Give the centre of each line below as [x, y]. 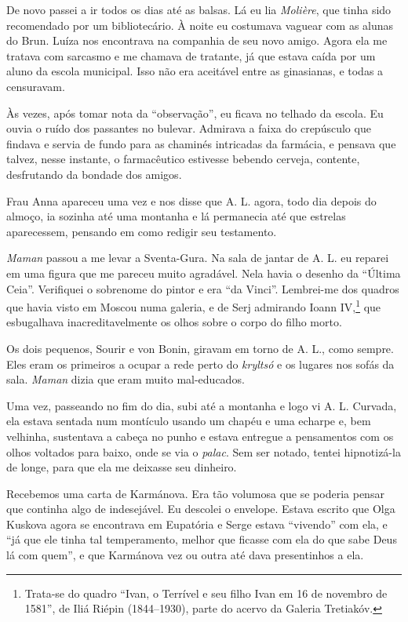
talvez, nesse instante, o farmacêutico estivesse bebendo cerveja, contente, [183, 159]
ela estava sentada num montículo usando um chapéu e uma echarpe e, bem [189, 421]
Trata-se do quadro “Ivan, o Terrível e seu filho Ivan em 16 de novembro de [206, 593]
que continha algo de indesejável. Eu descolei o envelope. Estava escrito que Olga [201, 509]
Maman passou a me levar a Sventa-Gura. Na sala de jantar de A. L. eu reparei [198, 258]
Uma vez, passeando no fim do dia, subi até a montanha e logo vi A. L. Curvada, [202, 405]
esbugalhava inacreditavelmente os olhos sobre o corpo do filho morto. [174, 322]
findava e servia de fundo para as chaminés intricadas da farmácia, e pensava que [201, 143]
